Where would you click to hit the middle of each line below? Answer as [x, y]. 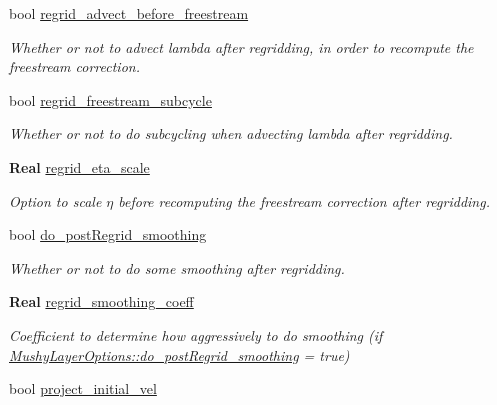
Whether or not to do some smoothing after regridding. [177, 267]
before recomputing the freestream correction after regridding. [304, 200]
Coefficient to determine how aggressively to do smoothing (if [196, 334]
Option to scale [55, 200]
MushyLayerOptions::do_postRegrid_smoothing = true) [179, 354]
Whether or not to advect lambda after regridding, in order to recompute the [241, 46]
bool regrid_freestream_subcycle [110, 99]
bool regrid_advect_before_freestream [129, 13]
